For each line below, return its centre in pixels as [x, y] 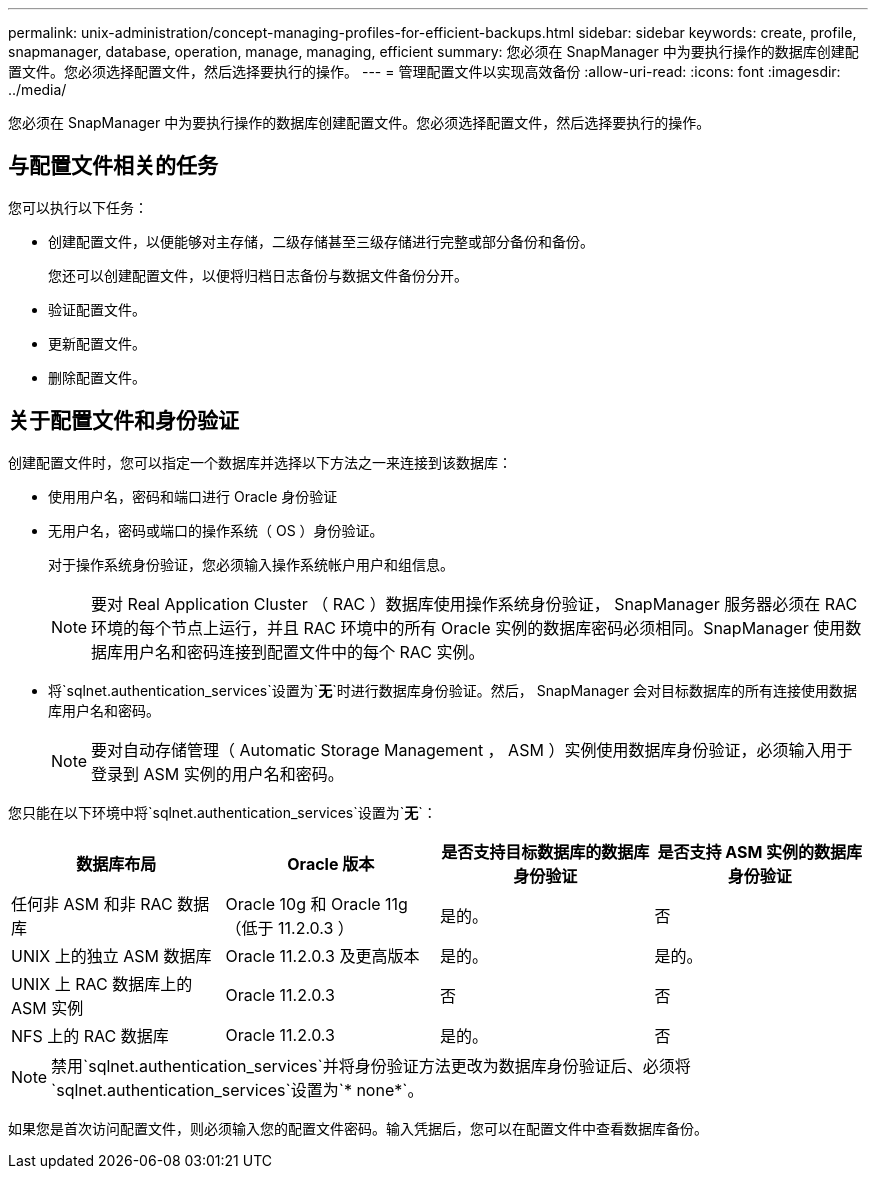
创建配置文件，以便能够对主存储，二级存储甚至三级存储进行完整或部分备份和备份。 [321, 241]
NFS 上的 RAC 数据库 [90, 1035]
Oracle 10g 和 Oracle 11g [316, 903]
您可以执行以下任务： [78, 207]
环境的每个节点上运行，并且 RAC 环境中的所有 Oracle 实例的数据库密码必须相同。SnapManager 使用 [468, 627]
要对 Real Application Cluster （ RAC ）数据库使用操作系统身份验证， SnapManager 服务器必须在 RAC [474, 603]
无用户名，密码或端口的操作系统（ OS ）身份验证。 [216, 530]
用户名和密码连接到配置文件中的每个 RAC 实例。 [304, 651]
